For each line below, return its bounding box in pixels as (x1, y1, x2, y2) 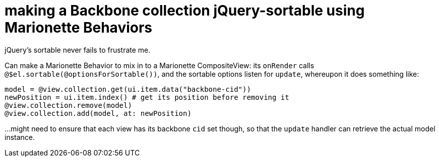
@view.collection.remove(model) (5, 101, 132, 109)
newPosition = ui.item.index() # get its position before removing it (5, 93, 289, 101)
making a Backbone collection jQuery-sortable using (5, 2, 365, 19)
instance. (5, 132, 35, 141)
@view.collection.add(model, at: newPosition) (5, 109, 192, 117)
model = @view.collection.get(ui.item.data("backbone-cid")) (5, 85, 251, 93)
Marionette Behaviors (5, 19, 153, 36)
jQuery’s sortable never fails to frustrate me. (5, 45, 151, 54)
